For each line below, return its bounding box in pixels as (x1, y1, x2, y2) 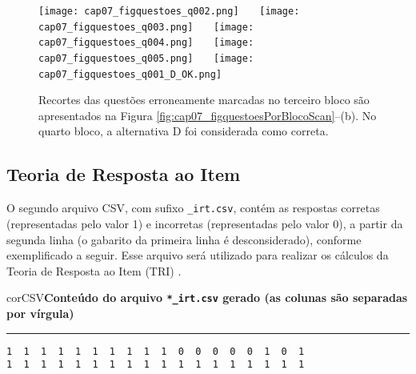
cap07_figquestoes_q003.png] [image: (38, 21, 254, 33)
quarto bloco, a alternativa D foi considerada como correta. (38, 123, 329, 139)
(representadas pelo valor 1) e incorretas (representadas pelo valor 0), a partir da (6, 215, 403, 231)
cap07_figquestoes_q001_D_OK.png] (38, 68, 222, 80)
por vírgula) (6, 304, 74, 321)
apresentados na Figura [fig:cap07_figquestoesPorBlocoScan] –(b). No (38, 107, 377, 123)
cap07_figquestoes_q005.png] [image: (38, 52, 254, 64)
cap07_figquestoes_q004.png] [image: (38, 37, 254, 49)
